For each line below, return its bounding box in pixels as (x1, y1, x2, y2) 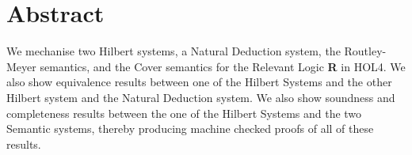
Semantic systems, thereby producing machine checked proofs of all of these (6, 120, 374, 137)
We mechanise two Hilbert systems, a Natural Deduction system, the (6, 43, 341, 59)
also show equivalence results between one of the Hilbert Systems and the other (6, 74, 392, 90)
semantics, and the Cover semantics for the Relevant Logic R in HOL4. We (40, 58, 406, 74)
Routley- (344, 43, 387, 59)
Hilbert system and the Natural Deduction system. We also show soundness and (6, 89, 395, 105)
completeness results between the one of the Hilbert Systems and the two (6, 104, 362, 121)
